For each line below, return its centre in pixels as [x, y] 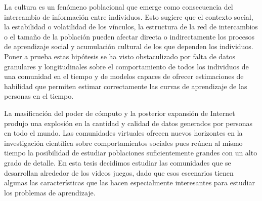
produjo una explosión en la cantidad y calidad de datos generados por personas [128, 123]
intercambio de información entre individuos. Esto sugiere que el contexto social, [129, 16]
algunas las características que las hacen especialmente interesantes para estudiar [129, 183]
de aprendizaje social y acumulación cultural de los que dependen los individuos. [129, 46]
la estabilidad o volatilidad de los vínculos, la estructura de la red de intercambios [131, 27]
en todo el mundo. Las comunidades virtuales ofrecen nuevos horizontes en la [123, 133]
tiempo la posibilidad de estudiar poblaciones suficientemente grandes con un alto [131, 153]
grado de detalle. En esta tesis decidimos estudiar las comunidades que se [118, 162]
